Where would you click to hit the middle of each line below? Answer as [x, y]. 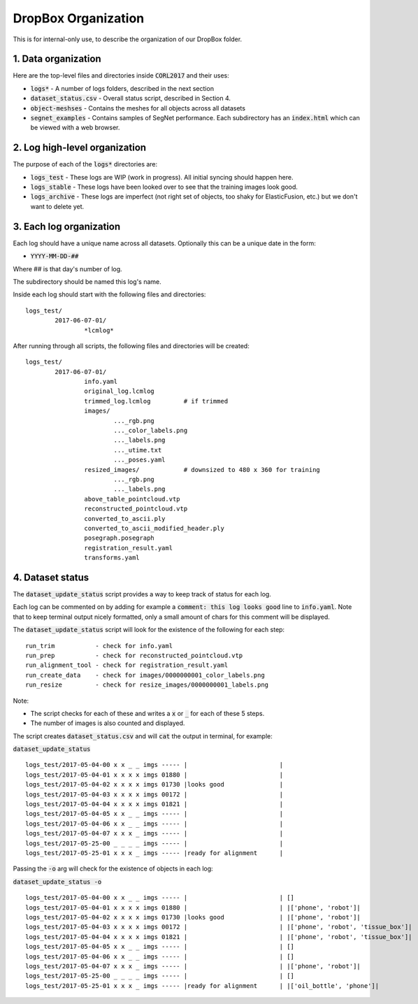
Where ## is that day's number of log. [67, 268]
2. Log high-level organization [80, 148]
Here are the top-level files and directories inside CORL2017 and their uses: [121, 76]
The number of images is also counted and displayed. [108, 723]
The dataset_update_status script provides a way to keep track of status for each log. [142, 594]
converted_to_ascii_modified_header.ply [154, 528]
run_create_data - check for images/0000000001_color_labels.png [145, 675]
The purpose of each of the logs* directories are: [85, 164]
